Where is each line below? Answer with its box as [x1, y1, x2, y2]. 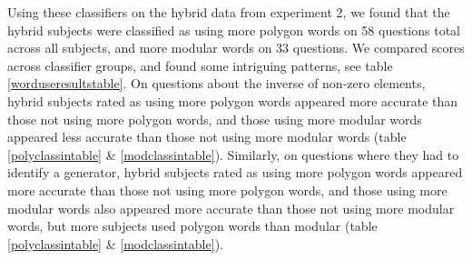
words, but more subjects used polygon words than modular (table [7, 216, 378, 235]
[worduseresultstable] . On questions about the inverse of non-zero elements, [7, 74, 426, 93]
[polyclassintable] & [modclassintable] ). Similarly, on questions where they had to [7, 145, 459, 164]
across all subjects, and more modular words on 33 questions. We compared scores [7, 38, 465, 57]
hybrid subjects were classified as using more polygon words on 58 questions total [7, 20, 460, 39]
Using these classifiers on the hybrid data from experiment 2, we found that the [7, 3, 450, 21]
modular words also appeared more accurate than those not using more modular [7, 198, 455, 217]
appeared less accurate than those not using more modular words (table [7, 127, 407, 146]
